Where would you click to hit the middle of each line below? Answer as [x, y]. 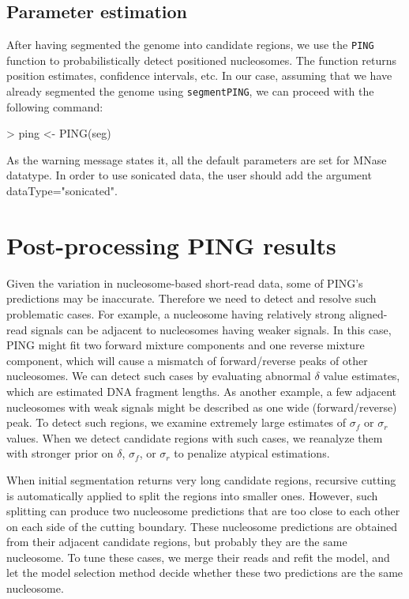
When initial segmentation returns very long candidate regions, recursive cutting [201, 479]
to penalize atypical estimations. [252, 453]
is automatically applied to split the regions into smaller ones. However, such [192, 495]
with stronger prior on [60, 453]
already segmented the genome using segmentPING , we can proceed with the [190, 91]
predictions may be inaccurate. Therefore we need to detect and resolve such [191, 298]
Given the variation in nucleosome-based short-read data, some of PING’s [185, 283]
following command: [55, 106]
